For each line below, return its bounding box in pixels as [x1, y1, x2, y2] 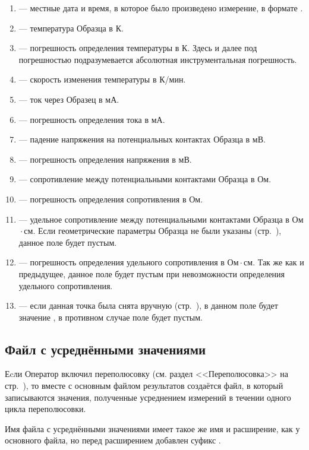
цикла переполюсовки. [5, 403, 86, 415]
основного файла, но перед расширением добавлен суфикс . [5, 434, 221, 446]
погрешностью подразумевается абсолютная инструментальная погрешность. [18, 53, 297, 65]
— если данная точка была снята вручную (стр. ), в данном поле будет [18, 299, 278, 312]
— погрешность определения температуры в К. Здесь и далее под [18, 42, 257, 54]
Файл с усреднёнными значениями [5, 340, 206, 358]
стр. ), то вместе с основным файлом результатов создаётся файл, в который [5, 379, 283, 392]
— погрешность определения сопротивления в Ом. [18, 192, 203, 205]
